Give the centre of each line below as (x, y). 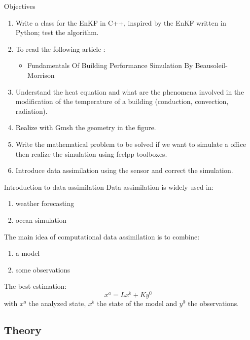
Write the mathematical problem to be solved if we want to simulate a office (131, 144)
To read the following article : (60, 49)
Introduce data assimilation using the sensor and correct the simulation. (124, 170)
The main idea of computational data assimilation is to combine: (102, 236)
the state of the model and (137, 303)
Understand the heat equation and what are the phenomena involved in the (130, 91)
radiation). (32, 111)
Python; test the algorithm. (57, 32)
